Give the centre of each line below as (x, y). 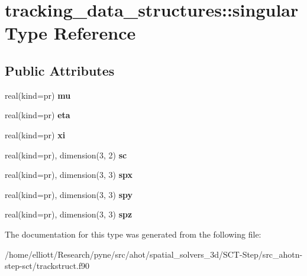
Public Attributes (60, 70)
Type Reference (70, 33)
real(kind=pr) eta (38, 115)
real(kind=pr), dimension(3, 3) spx (69, 175)
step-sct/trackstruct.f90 (47, 266)
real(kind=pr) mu (38, 95)
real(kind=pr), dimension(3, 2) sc (66, 155)
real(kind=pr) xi (35, 134)
